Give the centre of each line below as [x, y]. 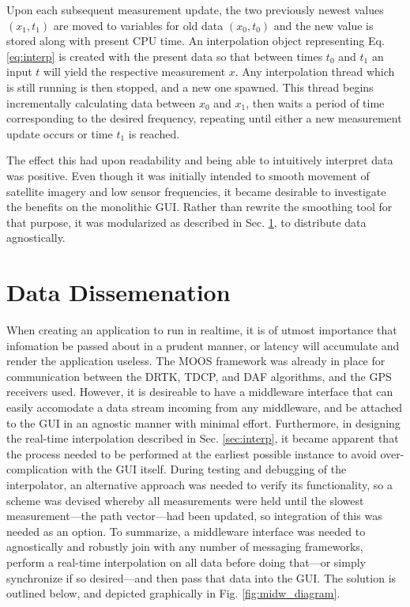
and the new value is [323, 25]
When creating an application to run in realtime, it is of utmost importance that [202, 330]
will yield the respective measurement [135, 72]
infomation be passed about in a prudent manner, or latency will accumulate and [203, 345]
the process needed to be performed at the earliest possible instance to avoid [192, 453]
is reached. [154, 133]
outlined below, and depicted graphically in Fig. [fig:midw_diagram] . [173, 593]
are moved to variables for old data [138, 25]
